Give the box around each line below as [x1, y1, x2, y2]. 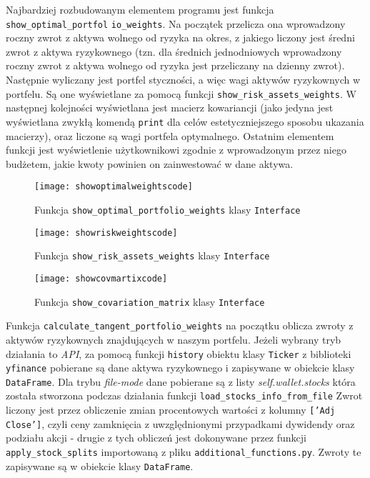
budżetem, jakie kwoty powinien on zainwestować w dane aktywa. [6, 156, 294, 171]
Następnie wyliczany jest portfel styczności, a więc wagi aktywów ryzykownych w [6, 72, 361, 87]
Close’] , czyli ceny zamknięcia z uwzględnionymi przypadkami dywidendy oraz [6, 416, 355, 431]
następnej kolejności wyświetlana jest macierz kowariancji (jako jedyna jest [6, 100, 334, 115]
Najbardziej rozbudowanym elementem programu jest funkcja [6, 2, 274, 16]
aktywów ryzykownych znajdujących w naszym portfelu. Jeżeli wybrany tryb [6, 332, 341, 347]
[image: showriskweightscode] [34, 227, 178, 238]
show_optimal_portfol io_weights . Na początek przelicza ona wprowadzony [6, 16, 346, 31]
